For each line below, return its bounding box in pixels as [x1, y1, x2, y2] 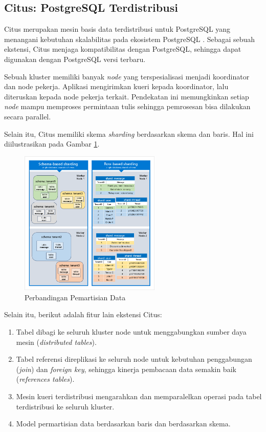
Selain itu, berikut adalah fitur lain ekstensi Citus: [4, 309, 162, 320]
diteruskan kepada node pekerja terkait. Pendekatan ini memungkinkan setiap [4, 91, 249, 101]
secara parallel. [4, 111, 51, 121]
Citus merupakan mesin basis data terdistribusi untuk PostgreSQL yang [4, 24, 231, 34]
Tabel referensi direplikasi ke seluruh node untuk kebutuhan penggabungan [16, 354, 252, 364]
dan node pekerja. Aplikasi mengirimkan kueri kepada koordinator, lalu [4, 81, 229, 92]
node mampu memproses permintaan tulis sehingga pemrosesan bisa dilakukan [4, 101, 251, 112]
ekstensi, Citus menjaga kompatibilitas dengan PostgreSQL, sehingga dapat [4, 44, 241, 54]
